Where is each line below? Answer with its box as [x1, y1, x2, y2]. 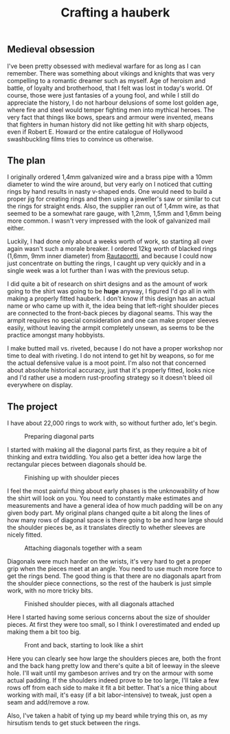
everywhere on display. [7, 381, 73, 389]
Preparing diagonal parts [24, 432, 95, 441]
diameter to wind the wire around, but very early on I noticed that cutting [7, 180, 213, 188]
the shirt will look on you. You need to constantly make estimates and [7, 494, 203, 502]
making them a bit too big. [7, 627, 81, 636]
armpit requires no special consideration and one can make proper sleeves [7, 316, 219, 324]
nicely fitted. [7, 531, 43, 539]
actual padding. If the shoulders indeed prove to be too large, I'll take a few [7, 676, 220, 685]
